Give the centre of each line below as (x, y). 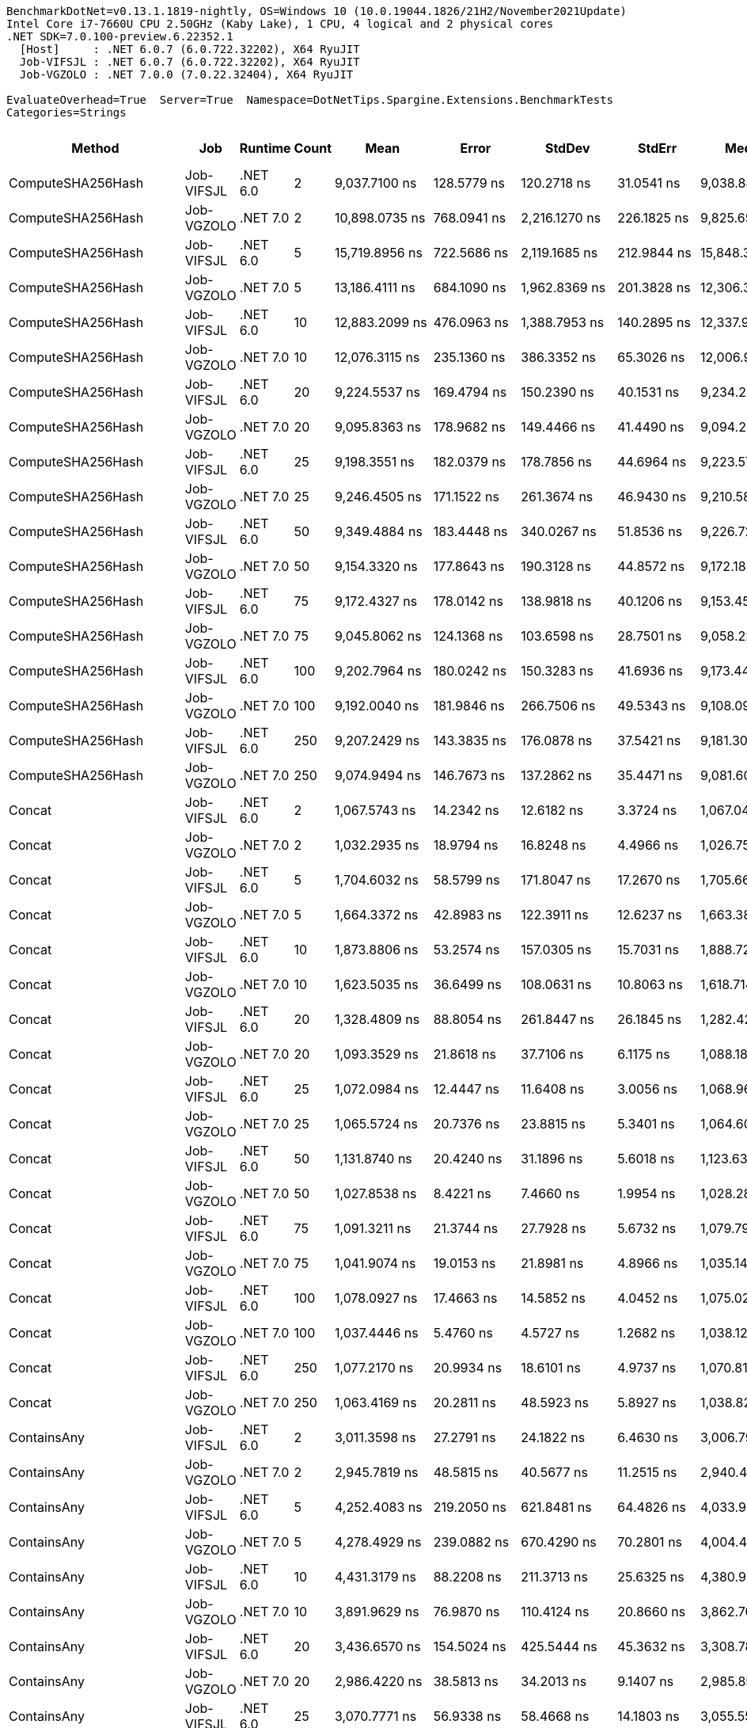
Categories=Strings (66, 112)
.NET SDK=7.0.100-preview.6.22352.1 (120, 36)
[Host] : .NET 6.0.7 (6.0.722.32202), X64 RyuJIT (190, 49)
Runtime (265, 148)
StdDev (567, 148)
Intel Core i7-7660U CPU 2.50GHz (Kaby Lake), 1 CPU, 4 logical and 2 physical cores (280, 24)
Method (95, 148)
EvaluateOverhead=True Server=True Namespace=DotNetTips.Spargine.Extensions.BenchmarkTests (310, 100)
